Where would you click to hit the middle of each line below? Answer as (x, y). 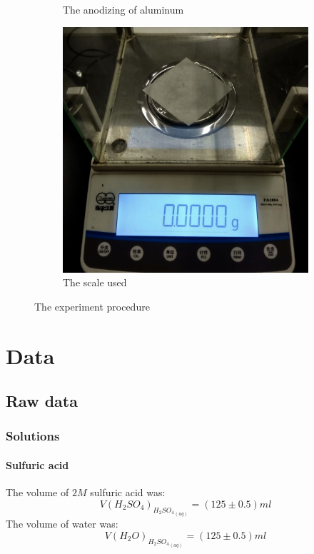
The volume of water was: (62, 524)
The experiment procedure (92, 306)
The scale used (95, 282)
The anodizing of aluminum (123, 9)
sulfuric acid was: (128, 492)
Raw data (42, 401)
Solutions (33, 436)
